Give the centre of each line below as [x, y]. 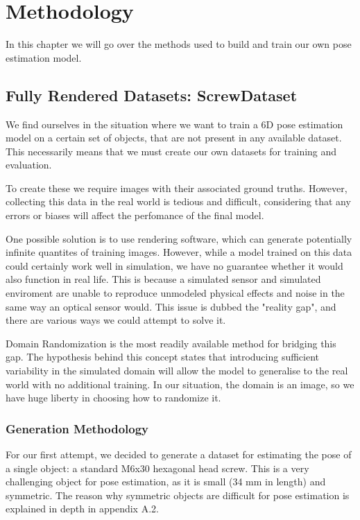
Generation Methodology [77, 428]
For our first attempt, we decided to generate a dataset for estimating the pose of [179, 454]
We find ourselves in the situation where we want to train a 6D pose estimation [174, 124]
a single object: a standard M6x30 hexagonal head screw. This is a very [157, 468]
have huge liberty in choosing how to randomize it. [113, 398]
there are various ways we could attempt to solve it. [116, 320]
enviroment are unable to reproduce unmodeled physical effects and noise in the [175, 293]
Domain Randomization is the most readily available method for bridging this [171, 343]
